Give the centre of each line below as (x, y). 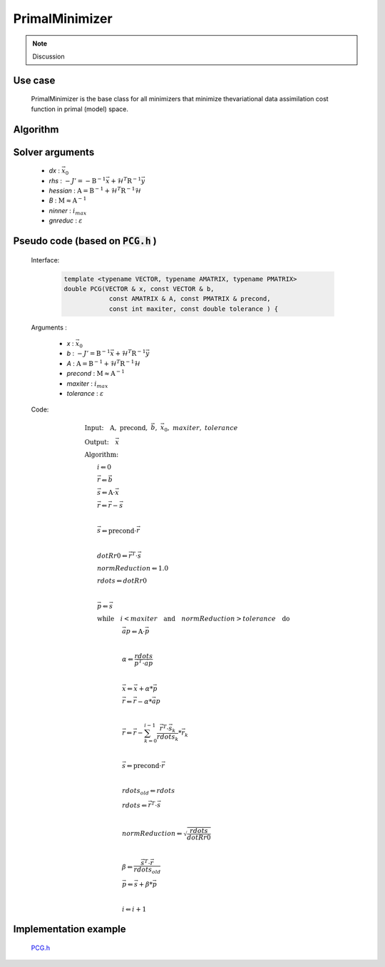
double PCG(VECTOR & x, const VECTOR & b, (139, 288)
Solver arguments (54, 152)
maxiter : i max (87, 384)
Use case (34, 80)
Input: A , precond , (116, 428)
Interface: (45, 260)
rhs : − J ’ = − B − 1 (77, 180)
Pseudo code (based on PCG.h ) (85, 241)
